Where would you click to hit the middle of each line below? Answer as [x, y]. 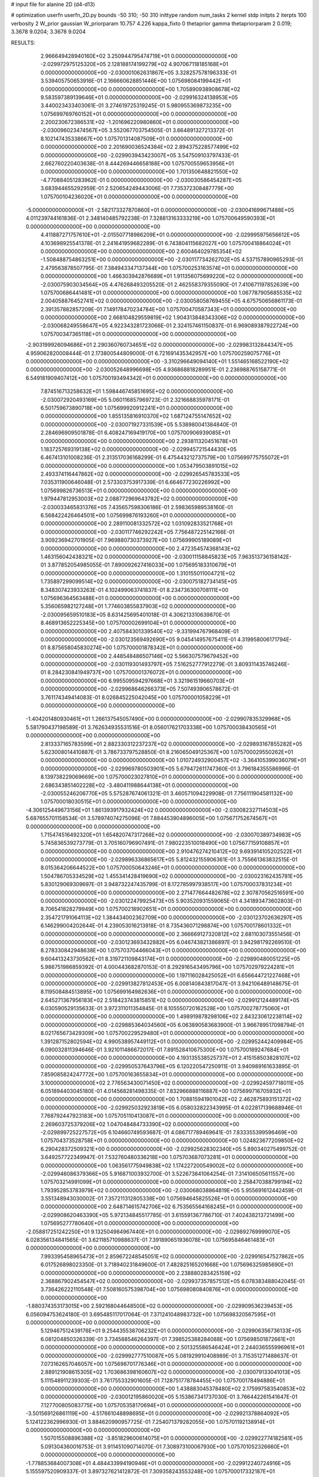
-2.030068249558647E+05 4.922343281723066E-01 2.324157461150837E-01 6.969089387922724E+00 [170, 326]
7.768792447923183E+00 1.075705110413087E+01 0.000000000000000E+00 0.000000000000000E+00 [170, 1116]
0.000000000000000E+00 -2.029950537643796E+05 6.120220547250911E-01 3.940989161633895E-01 [170, 1066]
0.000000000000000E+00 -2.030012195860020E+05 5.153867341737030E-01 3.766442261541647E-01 [169, 1397]
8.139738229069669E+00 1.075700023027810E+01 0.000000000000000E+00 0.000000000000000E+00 [172, 777]
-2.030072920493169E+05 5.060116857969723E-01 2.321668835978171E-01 [135, 399]
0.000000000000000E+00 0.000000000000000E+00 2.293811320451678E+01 [139, 441]
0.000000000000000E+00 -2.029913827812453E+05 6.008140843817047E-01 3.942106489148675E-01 [170, 983]
